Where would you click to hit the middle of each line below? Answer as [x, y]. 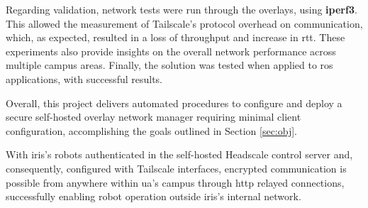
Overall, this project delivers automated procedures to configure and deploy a [174, 103]
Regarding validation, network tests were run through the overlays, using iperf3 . [182, 9]
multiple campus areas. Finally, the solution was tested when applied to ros [169, 65]
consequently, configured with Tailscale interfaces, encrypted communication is [176, 168]
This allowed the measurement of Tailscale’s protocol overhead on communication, [184, 23]
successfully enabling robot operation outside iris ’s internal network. [154, 196]
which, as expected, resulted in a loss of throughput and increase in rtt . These [175, 37]
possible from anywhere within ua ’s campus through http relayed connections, [175, 182]
